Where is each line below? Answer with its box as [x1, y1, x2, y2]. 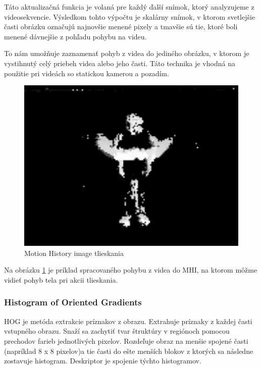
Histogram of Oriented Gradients [4, 296, 142, 308]
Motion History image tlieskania [24, 247, 124, 258]
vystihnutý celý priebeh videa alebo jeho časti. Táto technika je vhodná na [4, 58, 235, 68]
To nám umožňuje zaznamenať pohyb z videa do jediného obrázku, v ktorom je [4, 48, 249, 59]
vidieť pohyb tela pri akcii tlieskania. [4, 274, 118, 285]
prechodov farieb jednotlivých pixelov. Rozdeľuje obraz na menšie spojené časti [4, 335, 248, 346]
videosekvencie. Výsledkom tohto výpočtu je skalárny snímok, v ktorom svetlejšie [4, 11, 255, 22]
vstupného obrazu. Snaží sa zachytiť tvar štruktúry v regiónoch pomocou [4, 326, 230, 336]
